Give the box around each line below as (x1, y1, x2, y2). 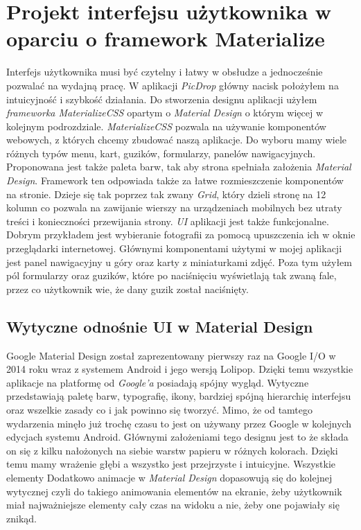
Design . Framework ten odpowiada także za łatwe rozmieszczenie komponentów (6, 173, 344, 188)
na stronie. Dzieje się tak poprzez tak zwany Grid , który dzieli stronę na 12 (6, 186, 326, 201)
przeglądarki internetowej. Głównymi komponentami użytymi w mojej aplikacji (6, 241, 342, 256)
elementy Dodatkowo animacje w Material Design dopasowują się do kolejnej (6, 470, 333, 484)
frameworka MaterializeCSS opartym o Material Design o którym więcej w (6, 105, 324, 120)
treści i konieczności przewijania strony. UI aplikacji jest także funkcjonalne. (6, 213, 329, 228)
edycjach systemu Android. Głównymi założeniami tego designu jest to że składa (6, 430, 349, 444)
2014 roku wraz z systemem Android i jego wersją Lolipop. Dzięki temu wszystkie (6, 362, 353, 376)
